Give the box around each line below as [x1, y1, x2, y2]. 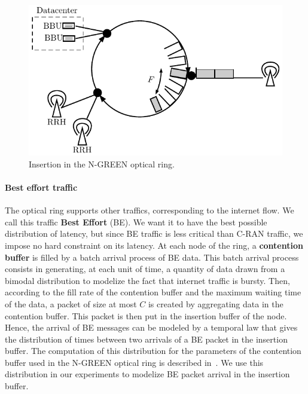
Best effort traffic [5, 181, 78, 193]
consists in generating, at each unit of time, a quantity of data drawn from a [5, 262, 285, 275]
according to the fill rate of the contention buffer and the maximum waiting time [5, 286, 301, 298]
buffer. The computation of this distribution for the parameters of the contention [5, 344, 301, 357]
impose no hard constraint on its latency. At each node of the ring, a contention [5, 239, 303, 251]
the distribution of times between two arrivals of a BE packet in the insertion [5, 332, 288, 345]
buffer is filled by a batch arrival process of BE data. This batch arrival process [5, 251, 299, 263]
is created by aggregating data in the [148, 297, 283, 310]
